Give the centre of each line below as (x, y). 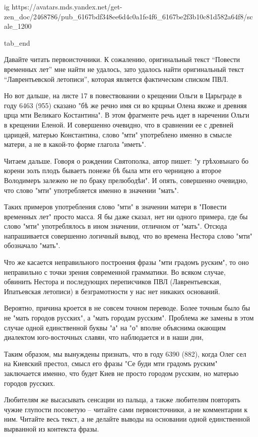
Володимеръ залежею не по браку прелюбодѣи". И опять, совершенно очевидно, (126, 180)
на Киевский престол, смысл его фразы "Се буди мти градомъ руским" (111, 363)
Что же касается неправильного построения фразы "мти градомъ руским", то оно (127, 262)
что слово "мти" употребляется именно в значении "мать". (92, 190)
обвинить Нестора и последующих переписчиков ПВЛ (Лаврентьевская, (113, 281)
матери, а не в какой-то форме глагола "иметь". (75, 144)
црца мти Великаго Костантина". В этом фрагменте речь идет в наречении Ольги (127, 115)
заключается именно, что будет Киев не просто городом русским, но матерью (121, 373)
